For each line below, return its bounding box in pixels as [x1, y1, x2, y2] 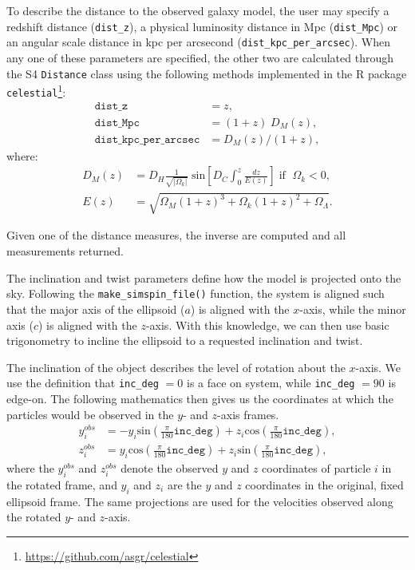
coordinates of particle [262, 459, 371, 476]
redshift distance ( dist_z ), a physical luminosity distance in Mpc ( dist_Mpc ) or [6, 18, 398, 34]
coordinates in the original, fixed [245, 476, 404, 493]
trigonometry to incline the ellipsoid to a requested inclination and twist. [6, 332, 363, 349]
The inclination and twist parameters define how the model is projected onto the [6, 269, 401, 286]
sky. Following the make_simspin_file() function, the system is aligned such [6, 285, 385, 302]
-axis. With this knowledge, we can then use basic [145, 316, 389, 333]
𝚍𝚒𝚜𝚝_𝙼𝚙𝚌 [94, 117, 140, 129]
